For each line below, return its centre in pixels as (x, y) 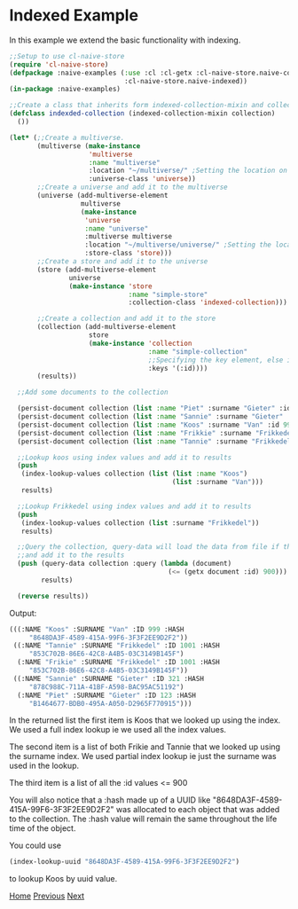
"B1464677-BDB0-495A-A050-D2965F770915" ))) (110, 703)
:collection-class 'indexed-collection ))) (208, 302)
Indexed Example (74, 16)
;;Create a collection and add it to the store (126, 319)
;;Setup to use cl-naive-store (67, 56)
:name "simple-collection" (198, 351)
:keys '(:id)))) (178, 368)
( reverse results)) (53, 596)
